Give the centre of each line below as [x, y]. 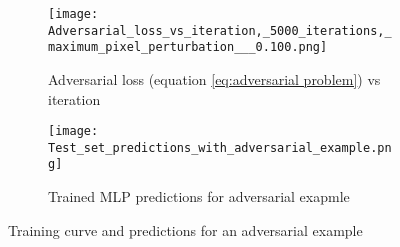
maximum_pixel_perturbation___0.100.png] [188, 47]
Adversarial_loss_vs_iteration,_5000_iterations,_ [220, 30]
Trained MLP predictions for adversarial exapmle [199, 196]
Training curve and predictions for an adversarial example [185, 229]
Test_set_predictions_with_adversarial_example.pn [220, 147]
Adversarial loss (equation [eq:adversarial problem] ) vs [214, 78]
